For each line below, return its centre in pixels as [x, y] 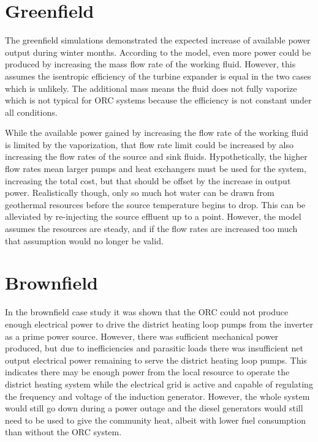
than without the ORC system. [63, 432]
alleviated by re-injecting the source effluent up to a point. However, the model [153, 216]
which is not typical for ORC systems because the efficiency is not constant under [158, 100]
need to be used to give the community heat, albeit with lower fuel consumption [155, 420]
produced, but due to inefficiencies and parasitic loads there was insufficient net [154, 348]
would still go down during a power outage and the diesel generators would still [154, 408]
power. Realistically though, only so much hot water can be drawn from [140, 193]
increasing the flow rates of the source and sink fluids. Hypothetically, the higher [156, 156]
